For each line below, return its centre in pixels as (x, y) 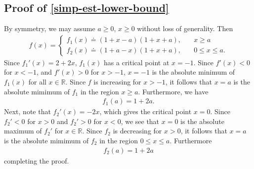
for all (37, 82)
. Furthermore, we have (173, 91)
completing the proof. (37, 160)
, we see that (140, 121)
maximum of (23, 131)
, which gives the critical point (146, 111)
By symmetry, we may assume (50, 28)
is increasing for (117, 82)
